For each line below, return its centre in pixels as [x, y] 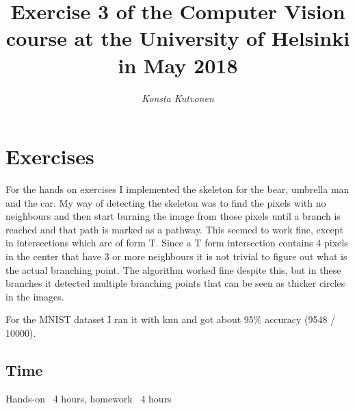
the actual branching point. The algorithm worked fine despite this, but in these [173, 269]
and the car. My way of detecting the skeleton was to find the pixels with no [166, 202]
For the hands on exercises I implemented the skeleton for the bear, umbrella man [177, 189]
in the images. [35, 296]
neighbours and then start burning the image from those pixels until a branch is [173, 216]
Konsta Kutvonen [178, 98]
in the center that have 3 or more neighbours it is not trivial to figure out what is [176, 256]
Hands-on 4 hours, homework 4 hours [89, 398]
